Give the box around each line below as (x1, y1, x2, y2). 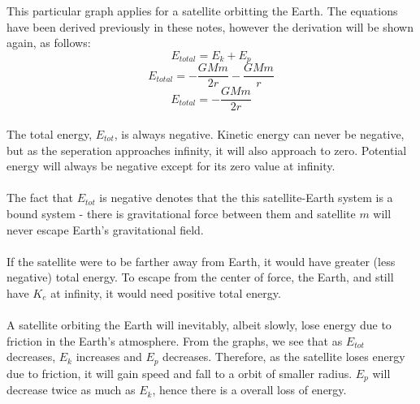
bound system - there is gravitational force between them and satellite (6, 204, 356, 221)
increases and (76, 348, 142, 365)
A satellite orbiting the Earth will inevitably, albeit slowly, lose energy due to (6, 316, 392, 333)
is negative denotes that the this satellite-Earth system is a (99, 189, 393, 206)
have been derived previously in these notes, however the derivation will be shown (6, 18, 414, 35)
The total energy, (6, 125, 93, 142)
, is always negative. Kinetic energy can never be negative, (114, 125, 405, 142)
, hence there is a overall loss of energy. (152, 381, 347, 398)
